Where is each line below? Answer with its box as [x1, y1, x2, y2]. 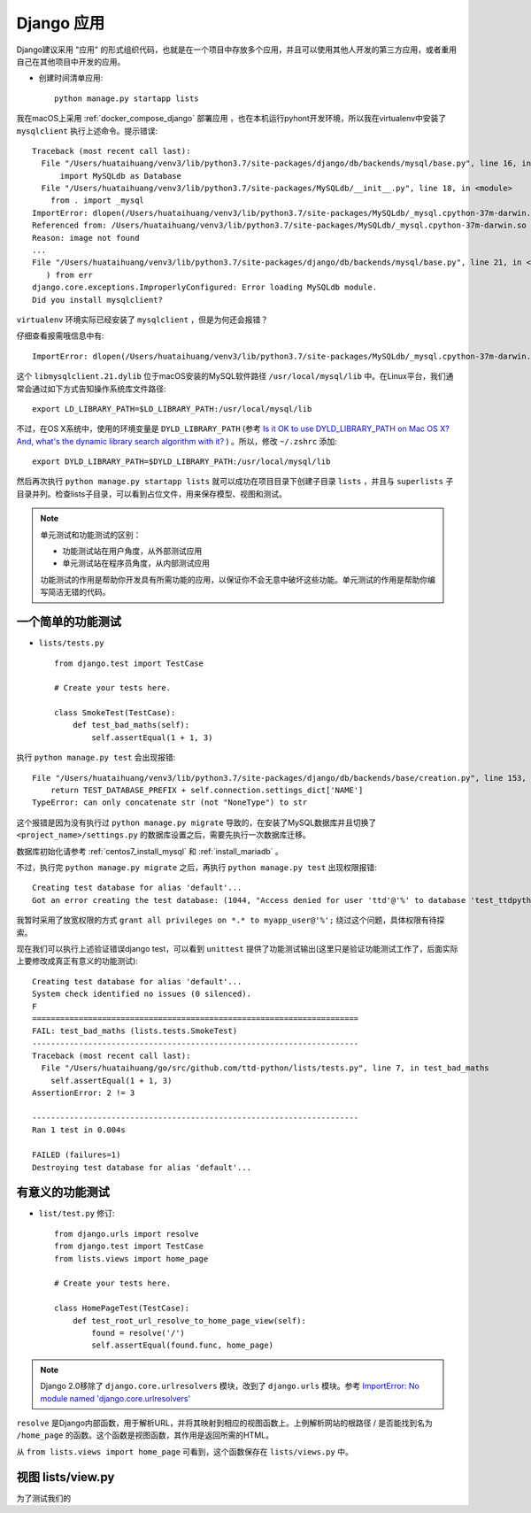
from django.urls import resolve [54, 1229, 199, 1239]
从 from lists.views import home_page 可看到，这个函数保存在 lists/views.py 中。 [16, 1446, 353, 1456]
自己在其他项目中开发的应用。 [16, 56, 126, 66]
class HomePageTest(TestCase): [54, 1303, 190, 1314]
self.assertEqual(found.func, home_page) [91, 1340, 274, 1350]
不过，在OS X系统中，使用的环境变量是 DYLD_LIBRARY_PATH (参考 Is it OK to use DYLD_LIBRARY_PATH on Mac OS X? [16, 423, 450, 434]
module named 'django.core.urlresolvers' [40, 1393, 191, 1403]
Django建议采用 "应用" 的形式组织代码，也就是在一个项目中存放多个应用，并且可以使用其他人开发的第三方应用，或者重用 [16, 44, 458, 55]
